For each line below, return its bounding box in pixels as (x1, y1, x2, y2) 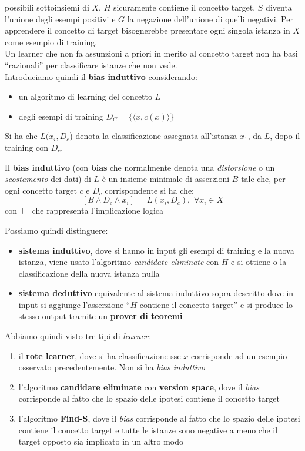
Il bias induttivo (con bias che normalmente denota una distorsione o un (5, 161, 275, 173)
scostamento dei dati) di (5, 173, 91, 185)
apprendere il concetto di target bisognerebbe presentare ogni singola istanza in (5, 24, 290, 37)
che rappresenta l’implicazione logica (32, 204, 164, 217)
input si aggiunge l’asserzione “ (18, 298, 130, 310)
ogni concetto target (5, 184, 77, 196)
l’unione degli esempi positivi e (5, 12, 116, 25)
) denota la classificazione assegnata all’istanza (69, 130, 237, 142)
